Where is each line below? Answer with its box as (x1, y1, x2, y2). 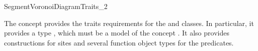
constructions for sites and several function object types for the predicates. (4, 37, 234, 47)
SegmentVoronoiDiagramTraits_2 (4, 1, 108, 11)
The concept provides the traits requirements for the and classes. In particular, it (4, 17, 254, 28)
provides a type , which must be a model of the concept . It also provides (4, 27, 229, 38)
